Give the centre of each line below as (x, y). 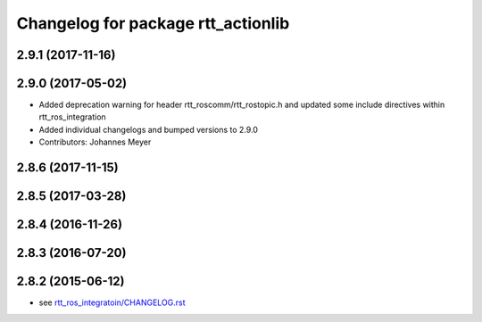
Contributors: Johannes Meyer (95, 142)
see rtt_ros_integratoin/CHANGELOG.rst (112, 302)
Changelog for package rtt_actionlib (153, 23)
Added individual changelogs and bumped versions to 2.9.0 (149, 129)
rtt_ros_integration (72, 117)
